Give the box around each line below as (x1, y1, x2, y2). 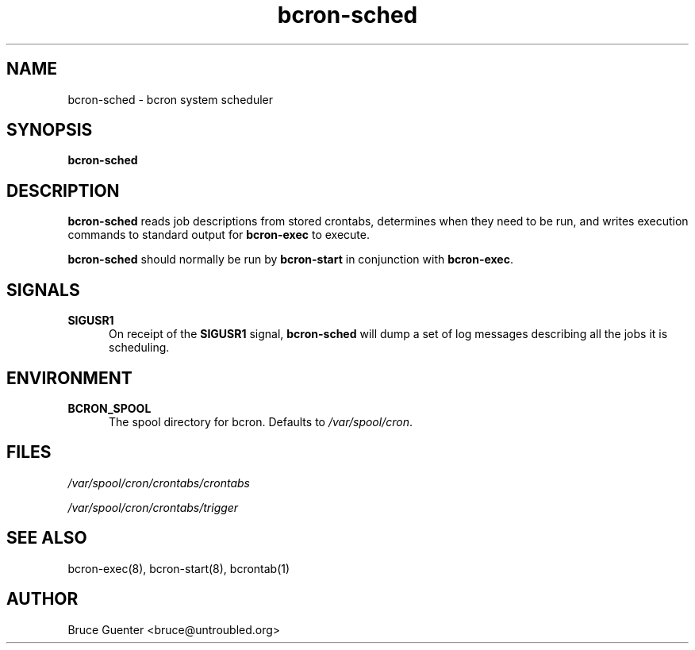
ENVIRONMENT (6, 367, 132, 388)
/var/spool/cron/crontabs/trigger (67, 500, 239, 514)
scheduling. (109, 340, 170, 355)
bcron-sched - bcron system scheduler (67, 92, 273, 106)
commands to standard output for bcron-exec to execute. (67, 228, 370, 242)
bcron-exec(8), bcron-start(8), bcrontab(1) (67, 561, 290, 575)
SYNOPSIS (6, 120, 93, 140)
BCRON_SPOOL (67, 401, 152, 415)
